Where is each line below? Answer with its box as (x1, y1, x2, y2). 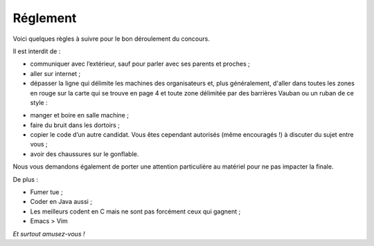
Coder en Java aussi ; (30, 198, 93, 206)
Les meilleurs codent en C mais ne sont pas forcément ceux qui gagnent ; (30, 207, 241, 216)
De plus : (12, 175, 38, 183)
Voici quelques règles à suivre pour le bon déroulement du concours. (12, 35, 211, 43)
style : (30, 98, 48, 106)
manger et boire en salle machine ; (30, 111, 130, 120)
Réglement (12, 10, 77, 26)
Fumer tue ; (30, 188, 63, 196)
